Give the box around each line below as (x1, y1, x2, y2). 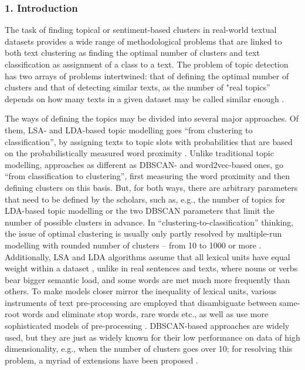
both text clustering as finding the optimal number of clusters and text (5, 46, 260, 59)
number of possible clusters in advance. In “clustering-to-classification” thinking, (5, 216, 294, 228)
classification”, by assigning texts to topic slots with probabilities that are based (5, 135, 293, 147)
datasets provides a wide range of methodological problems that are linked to (5, 35, 282, 47)
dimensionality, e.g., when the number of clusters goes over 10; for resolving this (5, 342, 293, 355)
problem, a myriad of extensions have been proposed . (5, 354, 198, 366)
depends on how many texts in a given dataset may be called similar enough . (5, 92, 284, 105)
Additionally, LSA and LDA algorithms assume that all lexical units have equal (5, 250, 290, 263)
